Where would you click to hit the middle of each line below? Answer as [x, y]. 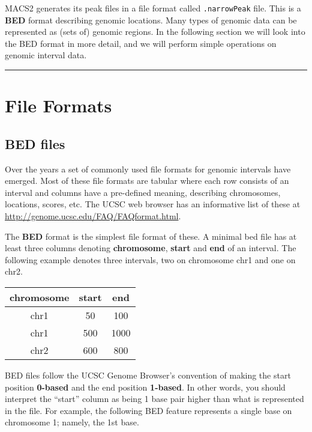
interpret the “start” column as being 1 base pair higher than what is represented [154, 399]
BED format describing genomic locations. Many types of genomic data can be [151, 20]
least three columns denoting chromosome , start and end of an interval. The [151, 248]
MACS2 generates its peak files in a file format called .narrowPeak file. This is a [153, 8]
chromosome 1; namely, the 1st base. [72, 422]
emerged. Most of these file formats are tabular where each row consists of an [147, 181]
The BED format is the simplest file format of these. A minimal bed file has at [151, 236]
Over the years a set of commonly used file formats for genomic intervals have [148, 169]
